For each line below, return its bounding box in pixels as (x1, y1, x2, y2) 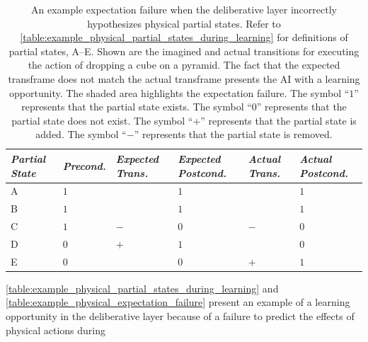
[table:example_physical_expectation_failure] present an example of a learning (6, 295, 350, 309)
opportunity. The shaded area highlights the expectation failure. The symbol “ (9, 85, 350, 100)
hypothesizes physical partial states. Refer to (87, 16, 281, 30)
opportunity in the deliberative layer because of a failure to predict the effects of (6, 309, 355, 324)
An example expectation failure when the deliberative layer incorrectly (31, 2, 337, 16)
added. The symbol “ (35, 127, 127, 142)
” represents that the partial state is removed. (134, 127, 333, 142)
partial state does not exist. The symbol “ (11, 113, 193, 127)
